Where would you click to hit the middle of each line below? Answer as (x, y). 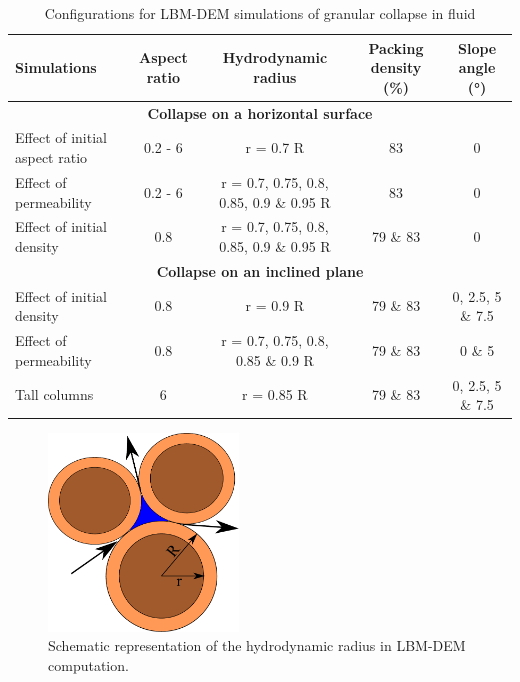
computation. (88, 664)
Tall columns (54, 394)
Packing (396, 47)
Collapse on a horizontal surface (260, 112)
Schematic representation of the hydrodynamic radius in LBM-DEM (257, 645)
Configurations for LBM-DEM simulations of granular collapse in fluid (260, 13)
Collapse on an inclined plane (260, 270)
